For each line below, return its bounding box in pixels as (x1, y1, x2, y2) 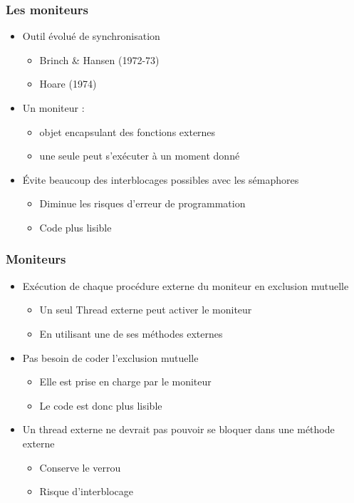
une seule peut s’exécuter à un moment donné (39, 148, 240, 163)
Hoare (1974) (39, 76, 97, 91)
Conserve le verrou (39, 460, 121, 475)
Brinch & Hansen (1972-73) (39, 52, 160, 67)
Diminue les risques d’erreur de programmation (39, 196, 246, 211)
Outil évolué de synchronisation (22, 28, 160, 43)
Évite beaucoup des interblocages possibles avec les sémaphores (22, 172, 299, 187)
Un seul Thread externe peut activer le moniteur (39, 302, 252, 317)
